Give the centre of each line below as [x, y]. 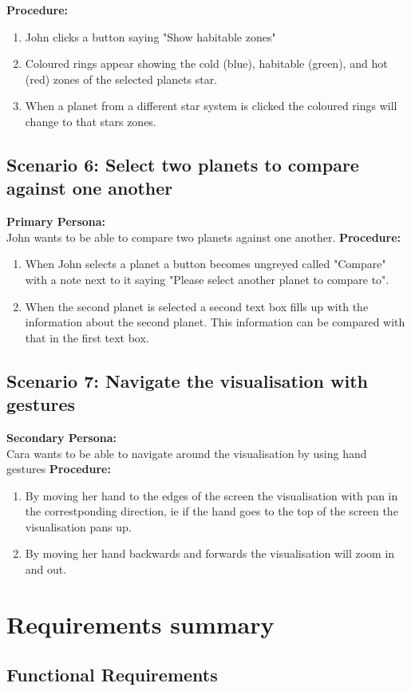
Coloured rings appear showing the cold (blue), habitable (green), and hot [206, 63]
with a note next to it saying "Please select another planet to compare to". [207, 279]
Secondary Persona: [61, 437]
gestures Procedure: [59, 469]
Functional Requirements [112, 675]
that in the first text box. [87, 337]
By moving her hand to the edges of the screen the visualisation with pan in [211, 495]
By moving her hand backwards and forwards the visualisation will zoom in [210, 553]
